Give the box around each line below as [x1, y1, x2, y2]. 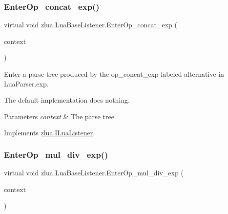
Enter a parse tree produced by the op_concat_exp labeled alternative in [4, 69, 224, 79]
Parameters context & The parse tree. [4, 111, 116, 121]
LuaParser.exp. [4, 78, 49, 88]
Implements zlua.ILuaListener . [4, 128, 95, 138]
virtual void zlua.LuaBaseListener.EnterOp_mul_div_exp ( [4, 168, 184, 178]
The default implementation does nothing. [4, 95, 130, 105]
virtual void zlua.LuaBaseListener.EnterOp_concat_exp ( [4, 20, 177, 30]
